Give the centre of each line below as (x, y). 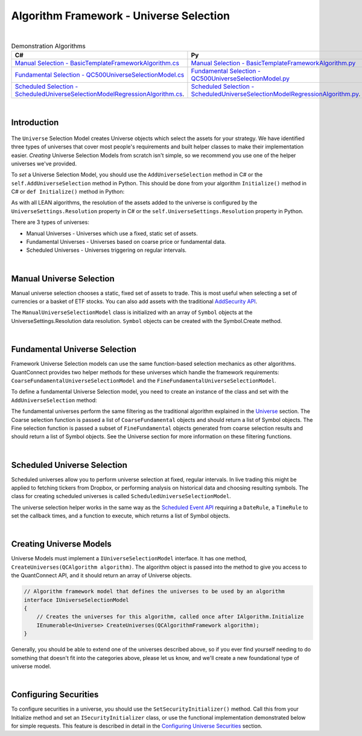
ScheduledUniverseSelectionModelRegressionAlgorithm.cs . (100, 94)
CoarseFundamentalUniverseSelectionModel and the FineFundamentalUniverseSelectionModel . (144, 380)
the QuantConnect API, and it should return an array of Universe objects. (102, 575)
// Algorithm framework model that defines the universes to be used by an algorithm (154, 591)
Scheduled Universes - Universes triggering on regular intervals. (106, 250)
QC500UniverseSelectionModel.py (240, 78)
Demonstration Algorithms (48, 46)
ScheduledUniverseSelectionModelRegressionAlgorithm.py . (276, 94)
